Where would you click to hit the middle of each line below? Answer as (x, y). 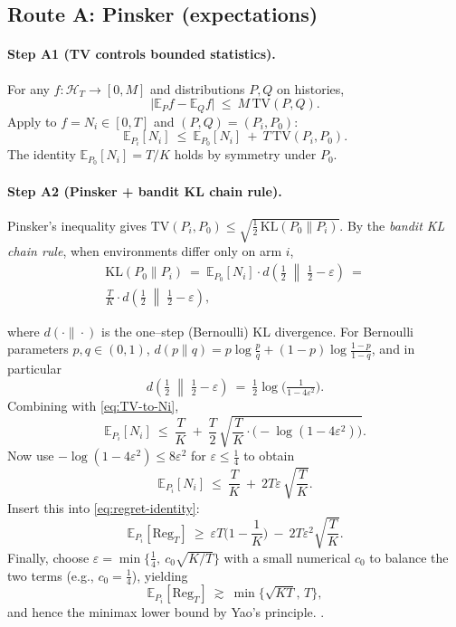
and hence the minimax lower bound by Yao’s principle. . (166, 612)
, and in (393, 349)
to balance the (409, 557)
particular (34, 368)
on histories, (311, 88)
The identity (42, 154)
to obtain (269, 456)
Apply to (32, 121)
